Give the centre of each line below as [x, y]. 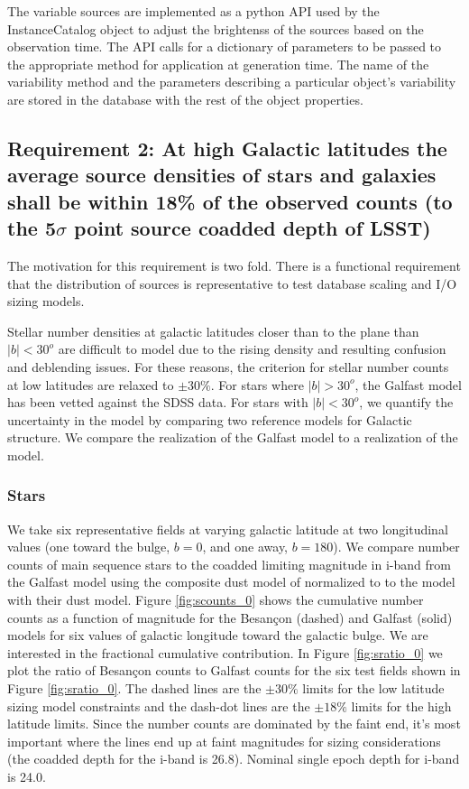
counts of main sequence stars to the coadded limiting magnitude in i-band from [229, 564]
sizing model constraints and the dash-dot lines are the [159, 705]
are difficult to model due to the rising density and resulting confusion [252, 349]
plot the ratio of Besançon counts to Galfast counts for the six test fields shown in [234, 670]
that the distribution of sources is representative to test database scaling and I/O [232, 283]
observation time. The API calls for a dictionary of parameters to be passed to [225, 46]
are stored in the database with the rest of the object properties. [185, 99]
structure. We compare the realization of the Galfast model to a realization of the [233, 437]
